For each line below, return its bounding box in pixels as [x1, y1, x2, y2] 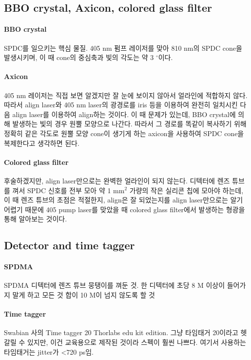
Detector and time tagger [4, 238, 135, 253]
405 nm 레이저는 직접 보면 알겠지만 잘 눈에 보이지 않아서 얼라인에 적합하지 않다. [4, 90, 248, 100]
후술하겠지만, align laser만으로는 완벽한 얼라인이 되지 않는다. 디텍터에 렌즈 [4, 175, 230, 185]
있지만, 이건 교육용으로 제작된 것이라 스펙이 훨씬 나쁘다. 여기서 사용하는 [27, 337, 246, 347]
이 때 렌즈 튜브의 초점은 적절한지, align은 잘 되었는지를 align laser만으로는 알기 [4, 195, 243, 205]
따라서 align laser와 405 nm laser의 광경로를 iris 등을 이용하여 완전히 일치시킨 [4, 100, 238, 110]
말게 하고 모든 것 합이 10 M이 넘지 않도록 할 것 [12, 290, 155, 300]
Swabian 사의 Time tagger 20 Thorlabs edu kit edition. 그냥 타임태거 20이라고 [4, 327, 238, 338]
